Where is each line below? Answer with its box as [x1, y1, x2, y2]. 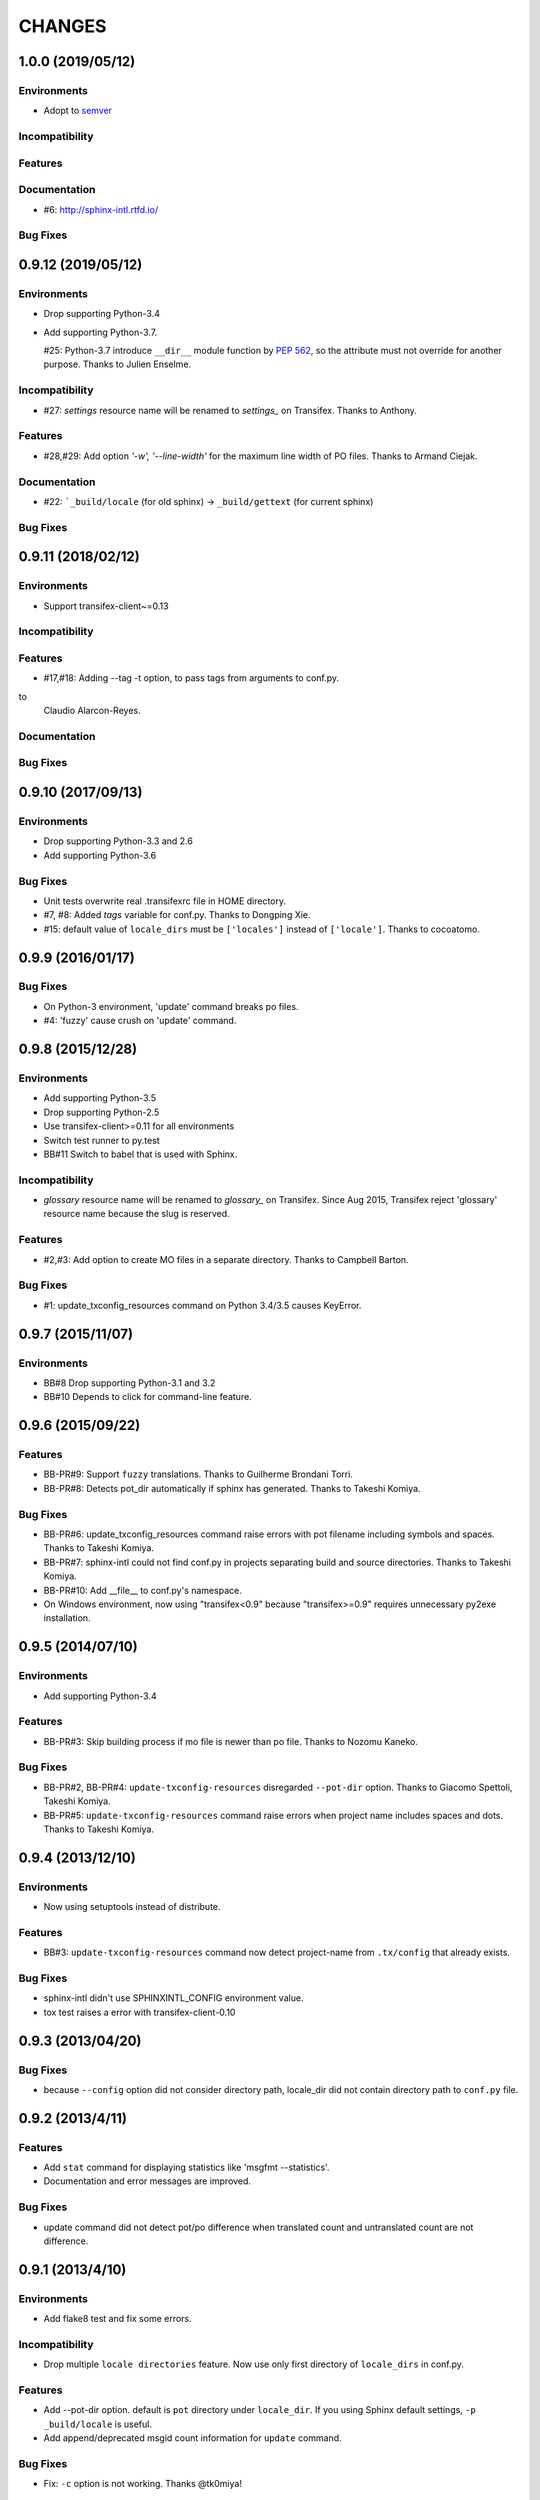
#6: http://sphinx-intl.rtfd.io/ [43, 203, 159, 215]
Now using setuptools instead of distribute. [43, 1901, 221, 1913]
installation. [43, 1612, 91, 1624]
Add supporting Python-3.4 [43, 1690, 157, 1702]
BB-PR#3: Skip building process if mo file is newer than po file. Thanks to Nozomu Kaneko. [43, 1735, 419, 1747]
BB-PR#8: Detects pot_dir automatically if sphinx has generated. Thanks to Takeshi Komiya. [43, 1482, 421, 1494]
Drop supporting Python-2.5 [43, 1106, 160, 1118]
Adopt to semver [43, 105, 113, 117]
